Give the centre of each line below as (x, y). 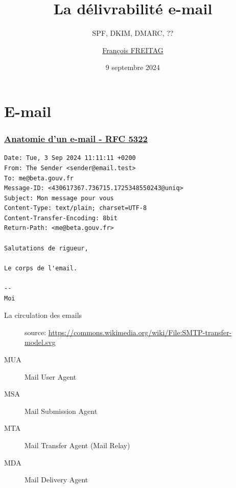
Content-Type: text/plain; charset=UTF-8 (76, 208)
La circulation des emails (43, 315)
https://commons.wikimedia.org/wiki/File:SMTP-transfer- (140, 332)
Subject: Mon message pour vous (59, 198)
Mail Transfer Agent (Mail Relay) (77, 445)
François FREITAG (133, 50)
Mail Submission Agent (61, 411)
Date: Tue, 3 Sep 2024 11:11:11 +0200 (70, 158)
